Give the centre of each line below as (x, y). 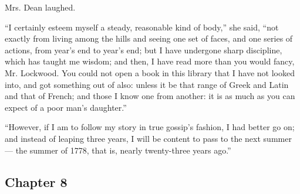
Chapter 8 (36, 181)
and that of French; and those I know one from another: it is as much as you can (150, 96)
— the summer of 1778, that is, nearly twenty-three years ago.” (118, 150)
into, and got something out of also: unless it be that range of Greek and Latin (147, 84)
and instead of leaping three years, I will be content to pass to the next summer (148, 138)
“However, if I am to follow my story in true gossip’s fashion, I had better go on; (150, 127)
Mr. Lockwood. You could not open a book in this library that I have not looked (150, 72)
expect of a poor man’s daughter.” (66, 107)
